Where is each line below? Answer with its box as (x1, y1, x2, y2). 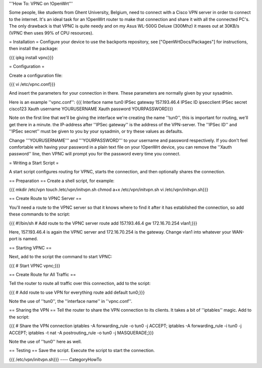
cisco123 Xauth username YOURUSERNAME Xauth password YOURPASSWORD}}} (9, 106, 173, 112)
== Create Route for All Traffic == (9, 271, 76, 277)
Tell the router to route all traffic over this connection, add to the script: (9, 281, 151, 286)
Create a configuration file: (9, 72, 63, 78)
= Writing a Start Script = (9, 160, 59, 166)
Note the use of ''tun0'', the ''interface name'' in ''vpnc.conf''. (9, 299, 132, 304)
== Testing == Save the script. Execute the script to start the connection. (9, 348, 155, 353)
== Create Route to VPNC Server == (9, 196, 82, 201)
